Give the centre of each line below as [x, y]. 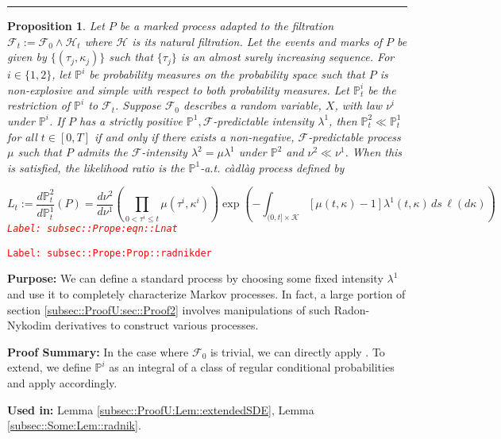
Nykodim [29, 325]
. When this [374, 152]
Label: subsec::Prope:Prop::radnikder [110, 253]
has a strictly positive [131, 120]
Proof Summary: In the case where [98, 351]
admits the [102, 152]
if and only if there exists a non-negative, [195, 136]
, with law [358, 105]
